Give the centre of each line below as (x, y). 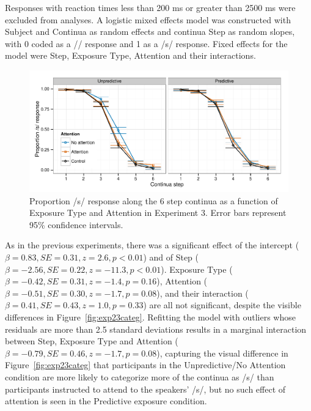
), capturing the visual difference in (222, 353)
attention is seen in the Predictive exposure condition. (106, 401)
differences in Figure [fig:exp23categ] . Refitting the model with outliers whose (150, 317)
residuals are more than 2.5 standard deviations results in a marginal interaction (156, 329)
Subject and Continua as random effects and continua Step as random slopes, (150, 31)
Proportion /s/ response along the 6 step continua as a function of (154, 200)
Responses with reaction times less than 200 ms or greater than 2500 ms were (150, 7)
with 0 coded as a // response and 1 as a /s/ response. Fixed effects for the (146, 43)
